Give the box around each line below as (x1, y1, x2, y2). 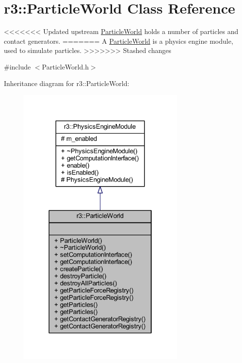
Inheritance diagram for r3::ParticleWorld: (4, 78, 129, 88)
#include (4, 61, 31, 71)
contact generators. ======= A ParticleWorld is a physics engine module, (4, 35, 233, 46)
